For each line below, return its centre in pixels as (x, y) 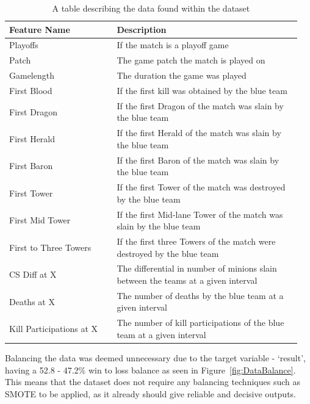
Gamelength (32, 75)
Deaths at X (32, 301)
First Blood (31, 90)
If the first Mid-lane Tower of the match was (200, 214)
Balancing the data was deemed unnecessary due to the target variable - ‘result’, (155, 358)
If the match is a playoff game (173, 45)
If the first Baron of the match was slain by (198, 160)
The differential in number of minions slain (197, 268)
